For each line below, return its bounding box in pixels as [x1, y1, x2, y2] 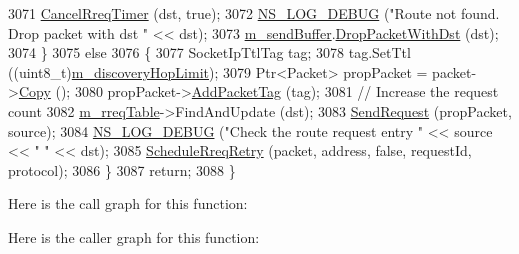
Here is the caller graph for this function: [8, 226, 260, 247]
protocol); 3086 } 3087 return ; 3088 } [8, 159, 236, 180]
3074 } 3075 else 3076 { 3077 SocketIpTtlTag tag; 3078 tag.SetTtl [8, 42, 411, 63]
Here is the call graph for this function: [8, 193, 248, 214]
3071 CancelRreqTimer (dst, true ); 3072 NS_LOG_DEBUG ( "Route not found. [8, 3, 500, 23]
